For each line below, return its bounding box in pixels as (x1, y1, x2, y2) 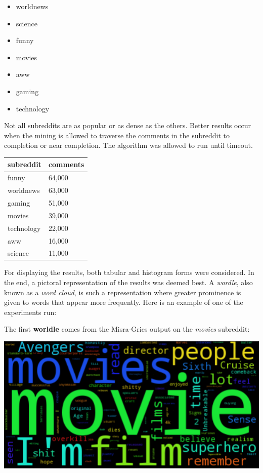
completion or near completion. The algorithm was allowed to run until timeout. (4, 140, 253, 150)
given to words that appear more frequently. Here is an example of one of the (4, 297, 243, 307)
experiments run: (4, 306, 57, 317)
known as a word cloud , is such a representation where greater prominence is (4, 287, 241, 297)
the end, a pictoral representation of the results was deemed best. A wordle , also (4, 277, 253, 288)
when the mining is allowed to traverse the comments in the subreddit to (4, 130, 230, 140)
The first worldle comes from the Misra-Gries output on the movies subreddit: (4, 324, 250, 334)
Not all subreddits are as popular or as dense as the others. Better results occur (4, 120, 251, 131)
